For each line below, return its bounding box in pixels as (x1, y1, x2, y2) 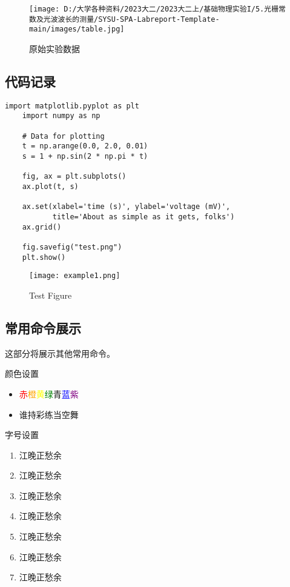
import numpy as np (22, 111, 101, 121)
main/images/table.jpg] (29, 25, 125, 34)
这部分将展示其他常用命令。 (5, 347, 115, 359)
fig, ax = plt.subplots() (22, 172, 127, 181)
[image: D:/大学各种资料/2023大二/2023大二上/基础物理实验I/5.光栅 (29, 5, 279, 13)
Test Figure (29, 288, 72, 301)
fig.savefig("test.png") (22, 242, 122, 251)
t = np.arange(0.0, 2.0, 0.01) (22, 142, 148, 151)
